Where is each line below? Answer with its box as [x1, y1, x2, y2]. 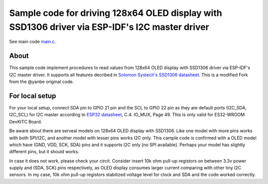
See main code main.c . [9, 39, 56, 45]
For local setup [9, 92, 57, 100]
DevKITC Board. [9, 118, 42, 124]
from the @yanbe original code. [9, 79, 74, 85]
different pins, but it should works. [9, 149, 79, 155]
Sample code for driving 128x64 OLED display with [9, 7, 222, 18]
